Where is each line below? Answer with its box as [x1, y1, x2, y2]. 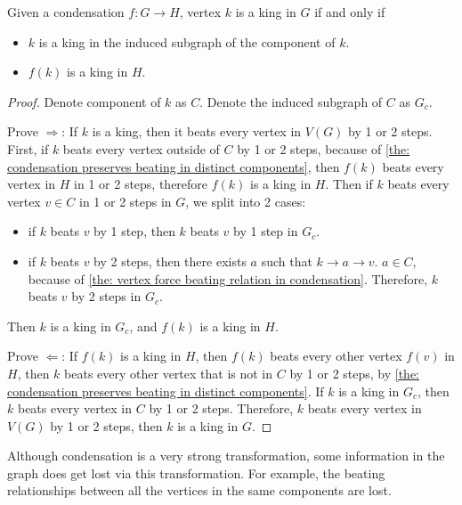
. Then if [325, 175, 373, 193]
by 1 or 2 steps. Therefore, [149, 399, 294, 418]
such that [261, 251, 312, 270]
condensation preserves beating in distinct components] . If [7, 381, 324, 400]
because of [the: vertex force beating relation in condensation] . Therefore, [28, 269, 428, 288]
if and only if [314, 3, 385, 20]
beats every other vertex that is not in [64, 363, 273, 382]
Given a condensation [7, 3, 125, 20]
